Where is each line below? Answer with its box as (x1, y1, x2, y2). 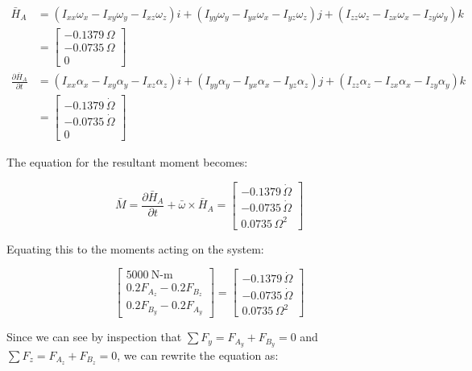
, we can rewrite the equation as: (117, 346, 279, 363)
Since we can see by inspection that (6, 328, 182, 345)
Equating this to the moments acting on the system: (6, 240, 264, 257)
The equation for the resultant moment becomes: (6, 154, 248, 171)
